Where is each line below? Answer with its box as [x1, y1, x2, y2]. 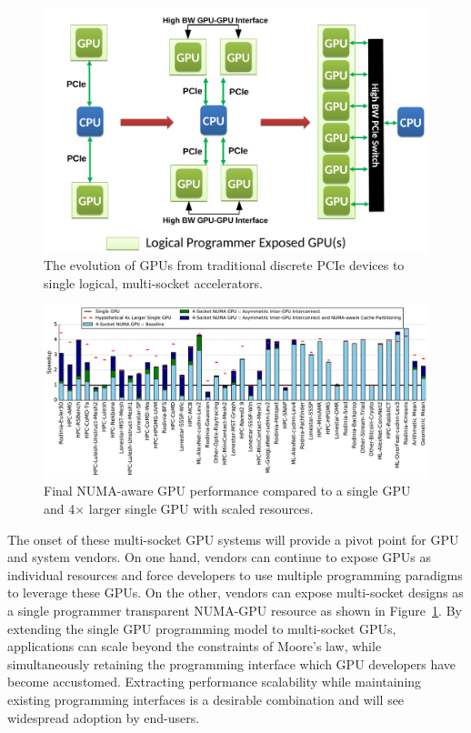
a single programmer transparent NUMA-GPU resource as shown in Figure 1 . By [7, 600, 462, 619]
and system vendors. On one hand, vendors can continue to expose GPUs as [7, 547, 432, 567]
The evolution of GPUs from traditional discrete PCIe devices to [44, 256, 405, 275]
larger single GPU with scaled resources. [88, 498, 314, 517]
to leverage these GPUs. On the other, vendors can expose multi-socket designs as [7, 583, 464, 602]
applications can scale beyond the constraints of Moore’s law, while [7, 637, 382, 656]
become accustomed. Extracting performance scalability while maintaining [7, 672, 422, 691]
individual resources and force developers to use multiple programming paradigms [7, 565, 463, 584]
